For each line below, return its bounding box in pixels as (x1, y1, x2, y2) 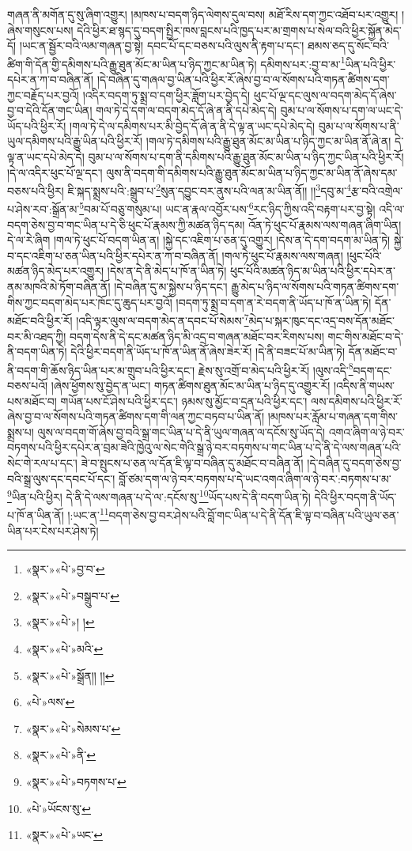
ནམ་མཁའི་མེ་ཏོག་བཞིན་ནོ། (7, 278, 111, 295)
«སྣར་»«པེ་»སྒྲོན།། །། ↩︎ (25, 667, 115, 683)
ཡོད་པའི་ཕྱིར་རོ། (7, 117, 66, 134)
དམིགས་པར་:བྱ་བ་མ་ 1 (260, 53, 346, 72)
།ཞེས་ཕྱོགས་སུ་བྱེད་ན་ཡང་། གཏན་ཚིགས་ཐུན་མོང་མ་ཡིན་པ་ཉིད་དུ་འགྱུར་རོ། (51, 376, 331, 393)
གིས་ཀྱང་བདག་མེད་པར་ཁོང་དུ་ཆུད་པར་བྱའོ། (7, 293, 172, 310)
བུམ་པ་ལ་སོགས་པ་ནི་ (318, 117, 399, 134)
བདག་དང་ (353, 361, 392, 378)
